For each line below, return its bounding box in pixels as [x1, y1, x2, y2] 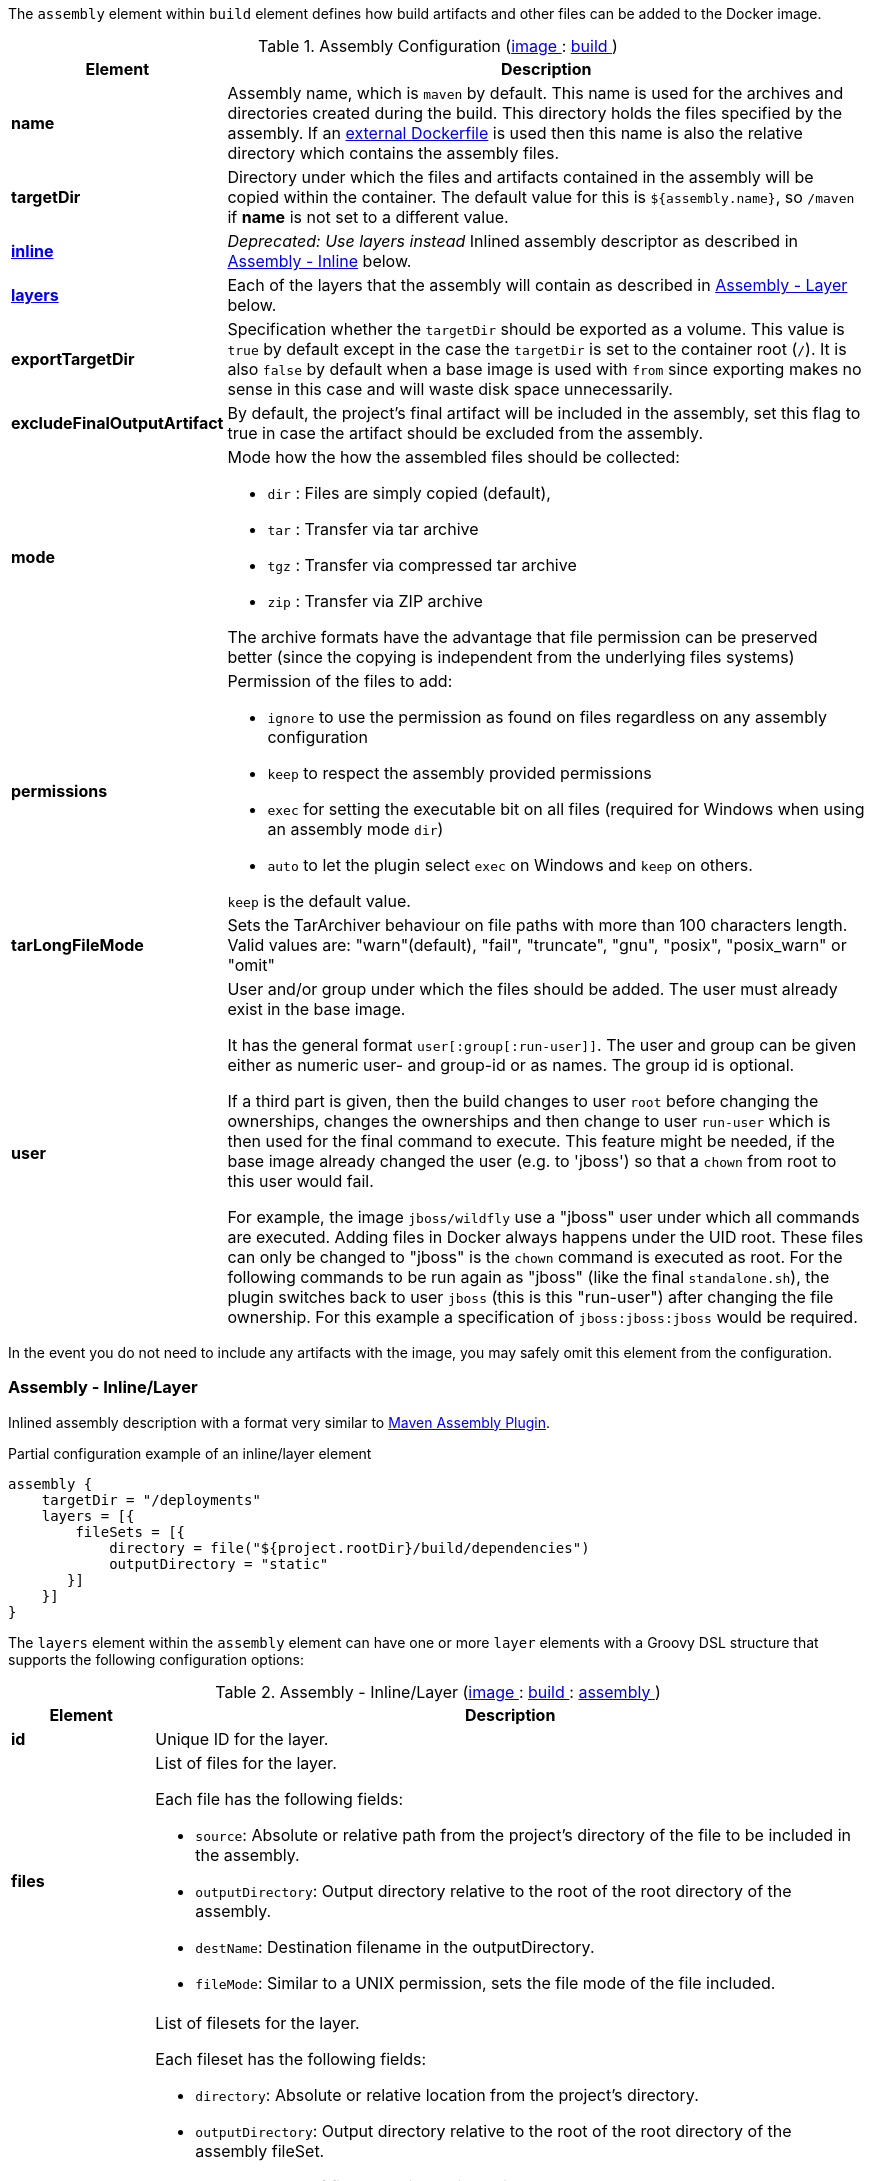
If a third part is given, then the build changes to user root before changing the [227, 1091, 819, 1111]
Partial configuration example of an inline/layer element [8, 1444, 372, 1462]
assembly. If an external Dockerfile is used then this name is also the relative [227, 123, 803, 143]
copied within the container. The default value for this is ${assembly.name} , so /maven [227, 187, 855, 207]
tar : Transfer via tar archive [267, 519, 479, 539]
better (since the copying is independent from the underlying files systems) [227, 647, 795, 667]
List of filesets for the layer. [155, 2012, 360, 2033]
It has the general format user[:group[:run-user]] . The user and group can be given [227, 1035, 857, 1055]
